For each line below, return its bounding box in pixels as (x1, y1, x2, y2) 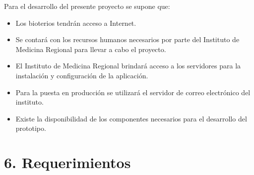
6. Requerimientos (4, 152, 131, 173)
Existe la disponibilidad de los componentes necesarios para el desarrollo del (15, 113, 247, 123)
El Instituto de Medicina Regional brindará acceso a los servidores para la (15, 60, 241, 71)
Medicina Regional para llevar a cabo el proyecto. (15, 44, 166, 54)
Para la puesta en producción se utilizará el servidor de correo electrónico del (15, 87, 251, 97)
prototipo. (15, 123, 46, 133)
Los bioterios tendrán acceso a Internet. (15, 17, 136, 28)
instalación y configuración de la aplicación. (15, 70, 148, 80)
